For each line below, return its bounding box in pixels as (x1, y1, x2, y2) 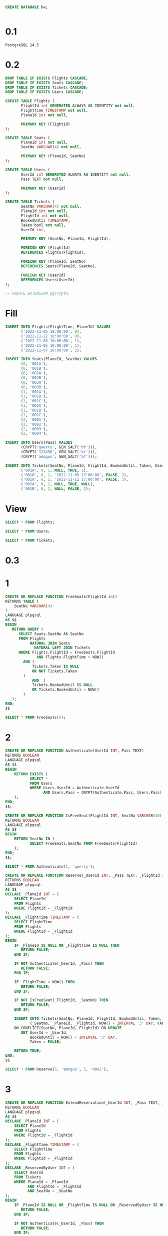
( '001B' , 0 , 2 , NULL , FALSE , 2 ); (20, 486, 91, 491)
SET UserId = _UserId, (20, 1030, 68, 1035)
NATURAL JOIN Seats (29, 641, 70, 646)
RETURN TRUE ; (14, 1048, 41, 1053)
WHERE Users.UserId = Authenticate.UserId (29, 786, 120, 791)
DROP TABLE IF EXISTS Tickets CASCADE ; (5, 85, 88, 90)
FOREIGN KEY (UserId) (20, 273, 66, 278)
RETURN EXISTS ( (14, 771, 48, 777)
